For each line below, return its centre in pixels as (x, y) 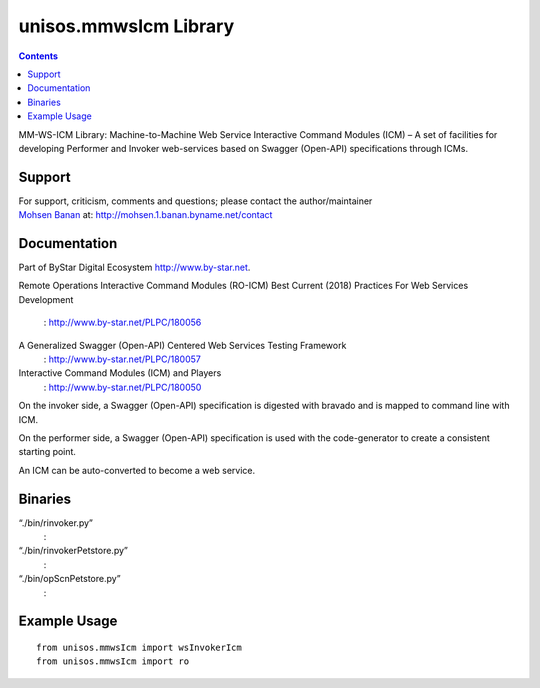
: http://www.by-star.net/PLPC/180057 (122, 359)
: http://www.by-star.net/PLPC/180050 (122, 387)
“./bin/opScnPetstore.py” (69, 579)
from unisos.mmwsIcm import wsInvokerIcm (139, 648)
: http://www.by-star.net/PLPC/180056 (122, 322)
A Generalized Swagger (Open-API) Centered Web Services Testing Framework (182, 345)
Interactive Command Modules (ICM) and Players (120, 373)
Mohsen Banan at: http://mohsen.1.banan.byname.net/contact (145, 215)
